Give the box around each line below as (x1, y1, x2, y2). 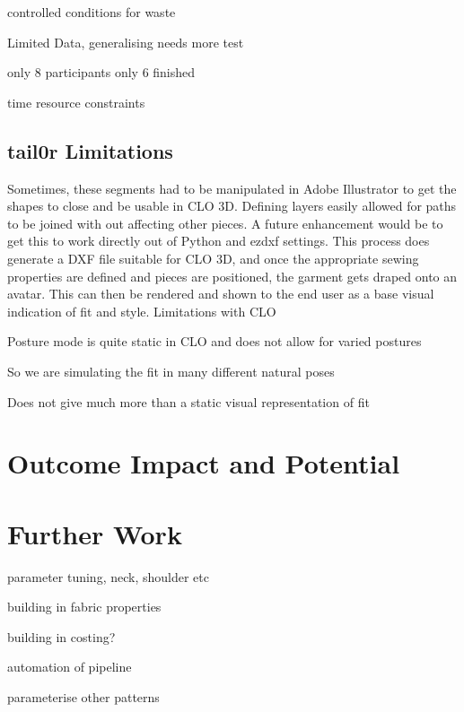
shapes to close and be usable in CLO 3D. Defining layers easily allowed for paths (7, 196, 457, 215)
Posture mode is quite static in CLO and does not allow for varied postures (7, 332, 422, 351)
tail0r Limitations (7, 136, 173, 164)
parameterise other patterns (7, 687, 160, 706)
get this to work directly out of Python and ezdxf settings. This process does (7, 231, 430, 250)
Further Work (7, 515, 182, 551)
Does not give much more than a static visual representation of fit (7, 392, 370, 411)
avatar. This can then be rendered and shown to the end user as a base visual (7, 284, 434, 303)
